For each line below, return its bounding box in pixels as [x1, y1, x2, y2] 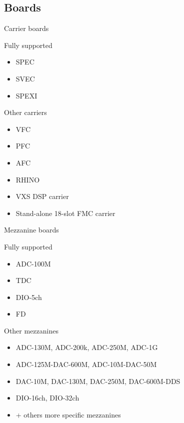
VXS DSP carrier [15, 191, 69, 201]
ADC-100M [15, 258, 51, 268]
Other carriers [4, 107, 47, 117]
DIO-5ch [15, 291, 42, 302]
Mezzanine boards [4, 224, 59, 235]
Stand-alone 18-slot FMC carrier [15, 207, 115, 218]
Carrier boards [4, 23, 49, 33]
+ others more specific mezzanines [15, 409, 121, 419]
